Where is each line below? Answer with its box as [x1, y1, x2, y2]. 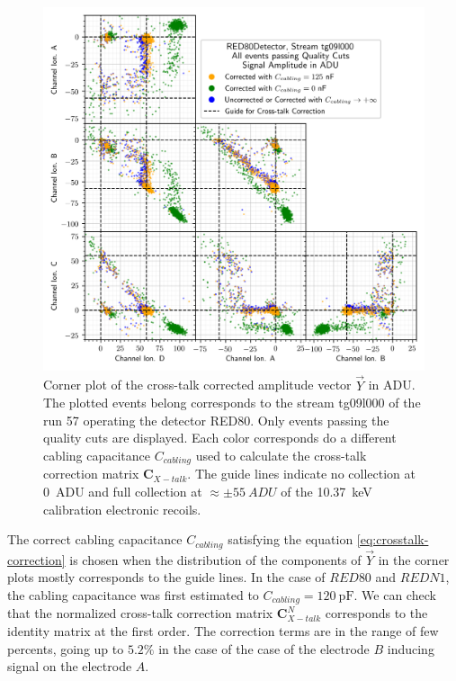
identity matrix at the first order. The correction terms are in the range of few [7, 622, 439, 641]
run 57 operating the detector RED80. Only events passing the [43, 410, 389, 429]
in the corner [378, 550, 450, 569]
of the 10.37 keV [281, 481, 372, 500]
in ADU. [368, 375, 416, 394]
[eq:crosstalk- [356, 530, 429, 549]
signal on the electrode [7, 657, 132, 676]
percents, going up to [7, 639, 124, 658]
